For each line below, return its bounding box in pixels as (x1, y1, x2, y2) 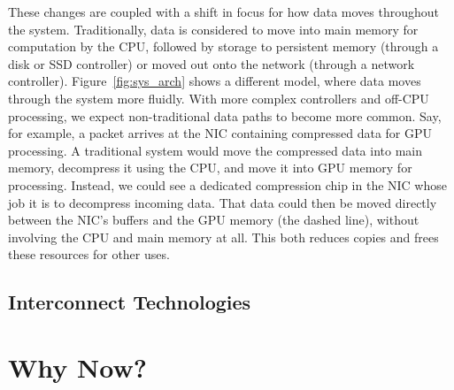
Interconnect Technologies (8, 288, 251, 316)
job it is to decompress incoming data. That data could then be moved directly (8, 193, 437, 211)
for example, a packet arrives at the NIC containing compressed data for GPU (8, 124, 433, 142)
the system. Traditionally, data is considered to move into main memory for (8, 19, 419, 38)
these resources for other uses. (8, 245, 170, 264)
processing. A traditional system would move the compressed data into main (8, 141, 422, 159)
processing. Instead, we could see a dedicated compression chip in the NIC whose (8, 175, 447, 194)
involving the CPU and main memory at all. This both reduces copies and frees (8, 227, 439, 246)
